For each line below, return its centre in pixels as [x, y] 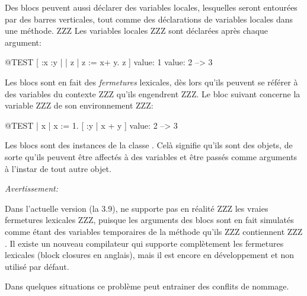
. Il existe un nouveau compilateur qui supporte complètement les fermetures [144, 243]
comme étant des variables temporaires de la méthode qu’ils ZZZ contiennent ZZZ [154, 231]
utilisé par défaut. [37, 266]
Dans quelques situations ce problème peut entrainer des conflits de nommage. [147, 286]
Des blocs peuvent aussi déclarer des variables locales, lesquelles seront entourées [151, 7]
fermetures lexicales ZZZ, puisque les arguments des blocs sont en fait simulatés [149, 220]
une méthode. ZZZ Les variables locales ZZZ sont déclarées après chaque [137, 31]
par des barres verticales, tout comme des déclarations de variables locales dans [149, 19]
